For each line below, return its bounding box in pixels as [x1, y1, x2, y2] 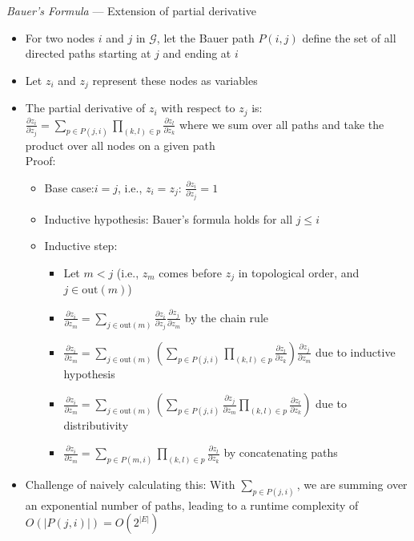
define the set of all [302, 29, 396, 46]
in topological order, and [238, 264, 360, 281]
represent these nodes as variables [92, 71, 258, 88]
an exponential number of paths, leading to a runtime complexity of [25, 496, 359, 513]
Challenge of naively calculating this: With [25, 475, 235, 492]
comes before [159, 264, 222, 281]
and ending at [163, 45, 231, 62]
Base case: [44, 179, 94, 196]
